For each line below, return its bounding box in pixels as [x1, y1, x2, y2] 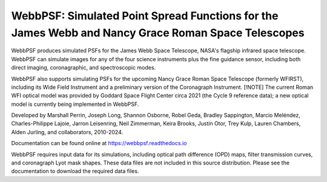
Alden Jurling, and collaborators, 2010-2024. [11, 128, 124, 135]
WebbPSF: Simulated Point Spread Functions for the [11, 9, 279, 22]
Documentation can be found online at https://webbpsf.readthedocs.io [11, 140, 187, 147]
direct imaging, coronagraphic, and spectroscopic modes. [11, 64, 156, 71]
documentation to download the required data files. [11, 167, 139, 175]
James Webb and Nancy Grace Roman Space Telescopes [11, 26, 305, 39]
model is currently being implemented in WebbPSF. [11, 100, 139, 108]
